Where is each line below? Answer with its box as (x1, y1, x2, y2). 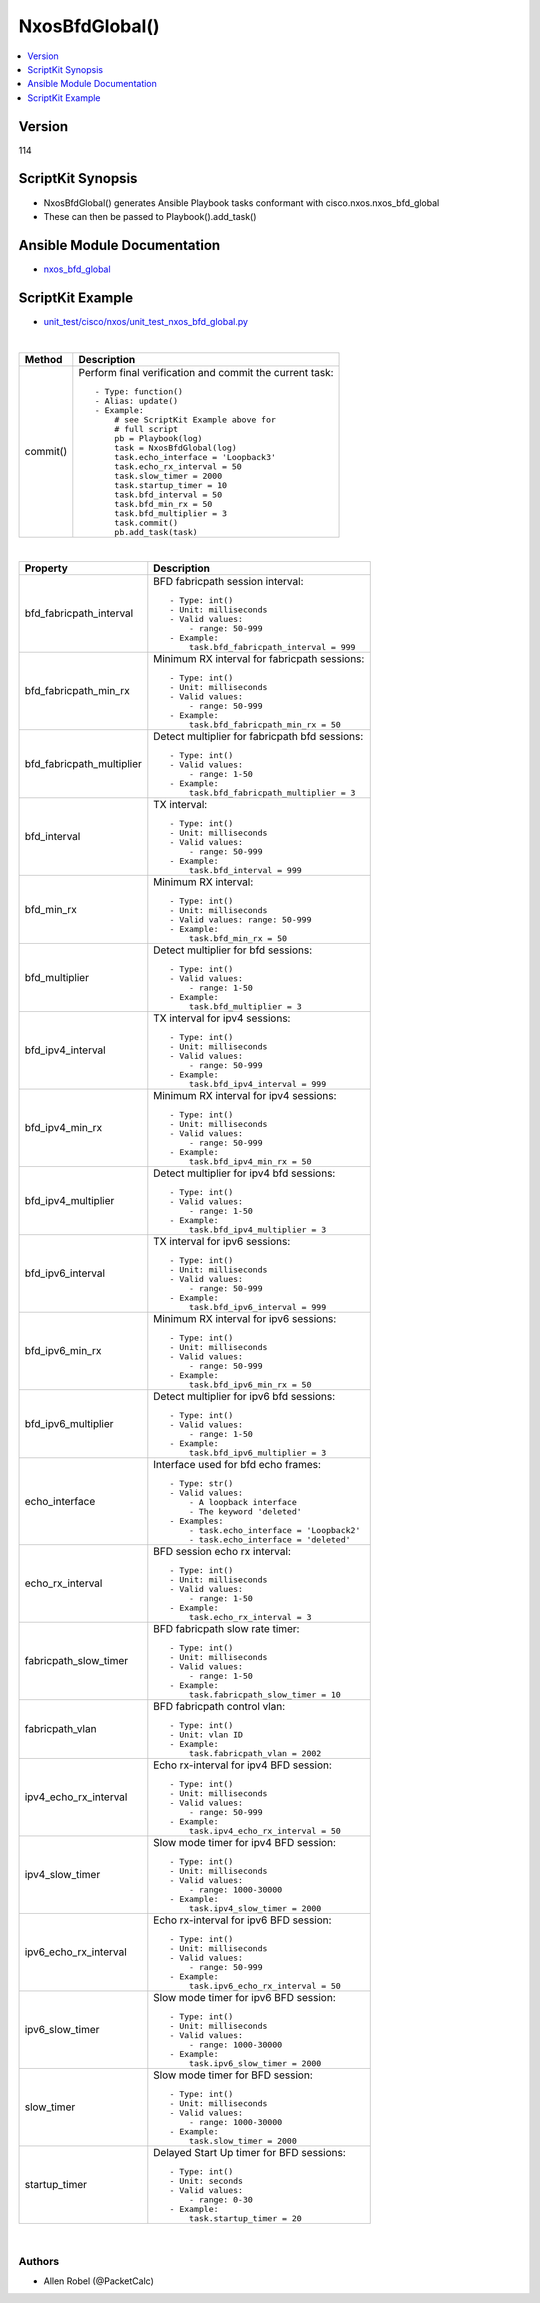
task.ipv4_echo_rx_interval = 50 (188, 1825, 342, 1836)
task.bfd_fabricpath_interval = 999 (188, 641, 356, 652)
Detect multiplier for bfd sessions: (153, 943, 313, 957)
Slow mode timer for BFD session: (153, 2068, 314, 2082)
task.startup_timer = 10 (114, 480, 228, 490)
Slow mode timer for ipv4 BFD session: (153, 1835, 337, 1849)
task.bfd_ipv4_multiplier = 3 (188, 1224, 327, 1235)
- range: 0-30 (188, 2194, 254, 2205)
